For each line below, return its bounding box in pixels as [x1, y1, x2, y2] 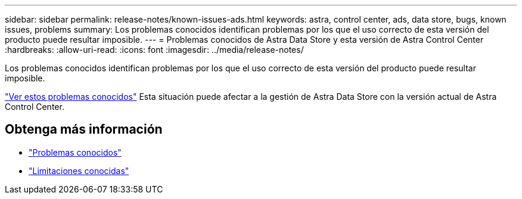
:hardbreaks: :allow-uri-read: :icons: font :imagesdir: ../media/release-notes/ [5, 45, 304, 55]
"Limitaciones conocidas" [29, 165, 129, 176]
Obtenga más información [5, 122, 163, 137]
